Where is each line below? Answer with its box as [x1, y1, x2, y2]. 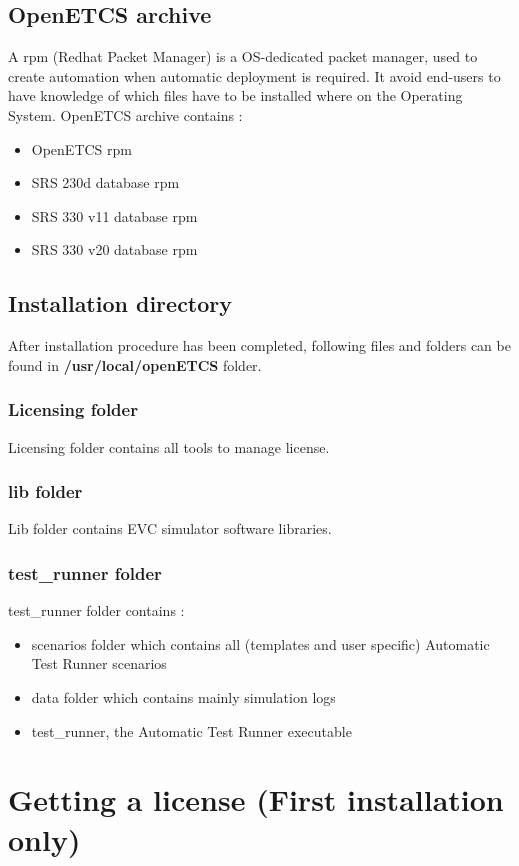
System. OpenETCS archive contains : [8, 104, 243, 125]
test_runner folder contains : [8, 600, 185, 621]
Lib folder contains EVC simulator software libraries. [8, 518, 332, 539]
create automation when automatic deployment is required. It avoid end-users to [8, 65, 501, 86]
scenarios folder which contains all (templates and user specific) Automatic [31, 633, 490, 654]
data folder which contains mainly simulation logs [31, 686, 336, 707]
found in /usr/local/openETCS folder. [8, 354, 262, 375]
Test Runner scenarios [31, 653, 167, 674]
